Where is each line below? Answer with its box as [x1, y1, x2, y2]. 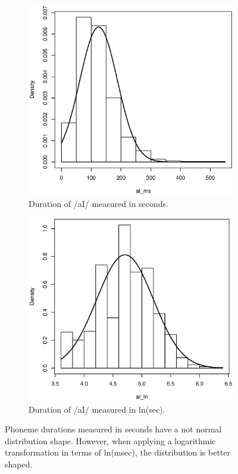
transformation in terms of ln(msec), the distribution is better [5, 446, 230, 459]
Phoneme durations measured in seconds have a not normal [5, 423, 222, 435]
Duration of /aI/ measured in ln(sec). [29, 403, 165, 415]
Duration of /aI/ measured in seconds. [29, 197, 169, 209]
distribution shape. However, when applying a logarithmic [5, 434, 216, 447]
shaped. [5, 458, 33, 470]
